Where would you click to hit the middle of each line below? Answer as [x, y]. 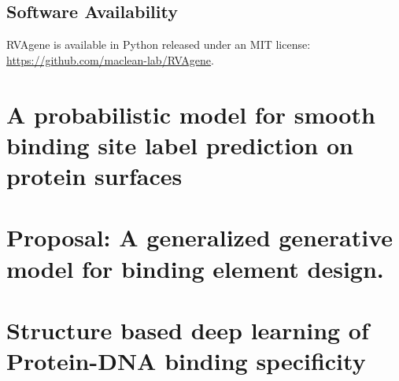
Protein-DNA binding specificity [186, 361]
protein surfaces [94, 175]
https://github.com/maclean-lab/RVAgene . [110, 59]
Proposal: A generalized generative [199, 237]
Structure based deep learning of [188, 329]
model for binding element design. [195, 268]
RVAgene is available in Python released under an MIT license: [159, 44]
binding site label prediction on [180, 144]
